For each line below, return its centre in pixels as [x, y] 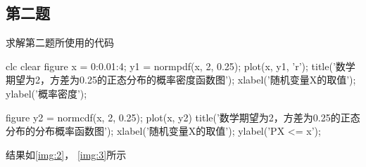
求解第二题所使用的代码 [60, 42]
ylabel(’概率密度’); [46, 93]
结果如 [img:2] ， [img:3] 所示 [66, 154]
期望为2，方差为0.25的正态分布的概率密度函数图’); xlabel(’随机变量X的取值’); [181, 80]
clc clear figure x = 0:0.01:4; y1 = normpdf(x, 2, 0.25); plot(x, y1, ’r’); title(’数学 [181, 66]
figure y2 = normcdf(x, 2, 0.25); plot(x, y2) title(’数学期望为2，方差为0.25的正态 [183, 117]
